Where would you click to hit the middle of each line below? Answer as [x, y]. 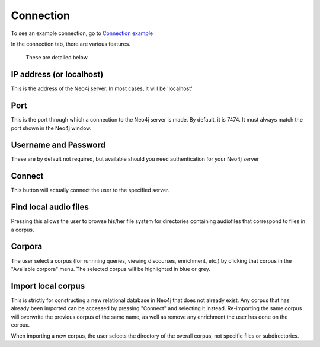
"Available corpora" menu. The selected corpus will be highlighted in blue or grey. [111, 269]
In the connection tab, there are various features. [71, 44]
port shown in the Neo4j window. [51, 128]
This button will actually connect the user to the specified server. [90, 190]
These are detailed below [57, 58]
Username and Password [58, 145]
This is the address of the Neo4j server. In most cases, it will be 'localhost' [102, 88]
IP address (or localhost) [57, 74]
